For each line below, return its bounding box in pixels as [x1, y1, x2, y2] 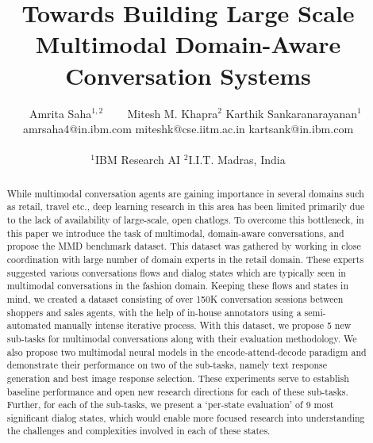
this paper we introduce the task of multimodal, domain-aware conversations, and [6, 226, 344, 239]
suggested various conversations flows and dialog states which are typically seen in [6, 265, 346, 279]
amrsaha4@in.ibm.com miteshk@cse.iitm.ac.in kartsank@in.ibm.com [22, 120, 354, 137]
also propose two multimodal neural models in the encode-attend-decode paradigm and [6, 345, 367, 358]
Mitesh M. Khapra [127, 105, 218, 121]
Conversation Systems [65, 59, 311, 91]
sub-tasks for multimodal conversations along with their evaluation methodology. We [6, 331, 357, 345]
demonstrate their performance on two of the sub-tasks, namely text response [6, 358, 327, 372]
